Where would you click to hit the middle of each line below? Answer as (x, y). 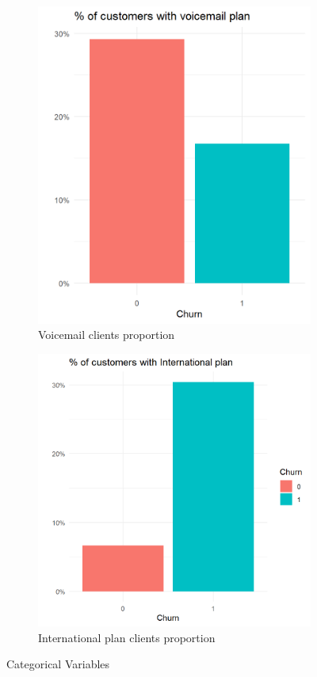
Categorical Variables (58, 664)
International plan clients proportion (127, 637)
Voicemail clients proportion (107, 335)
